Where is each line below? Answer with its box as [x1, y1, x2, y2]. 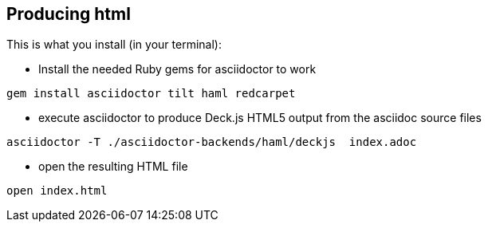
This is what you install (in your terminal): [6, 37, 222, 52]
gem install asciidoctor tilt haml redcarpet [6, 87, 296, 100]
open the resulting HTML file [38, 159, 188, 174]
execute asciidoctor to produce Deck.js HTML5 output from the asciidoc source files [38, 111, 482, 125]
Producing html [6, 4, 131, 24]
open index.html [6, 184, 108, 198]
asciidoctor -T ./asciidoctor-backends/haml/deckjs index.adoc [6, 136, 417, 149]
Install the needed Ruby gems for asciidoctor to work [38, 62, 317, 77]
